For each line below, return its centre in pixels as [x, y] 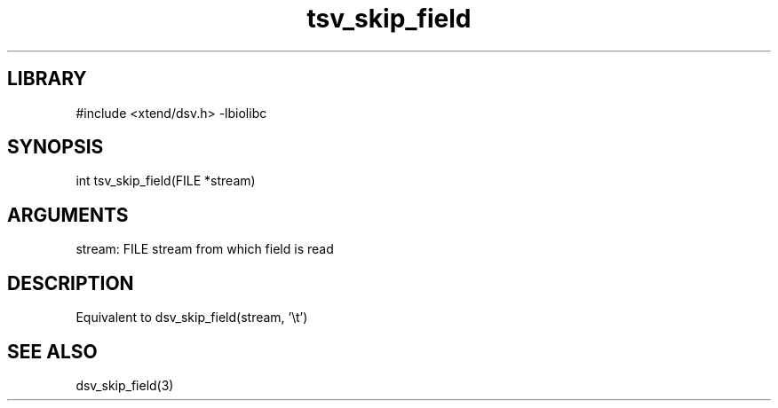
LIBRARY [47, 79]
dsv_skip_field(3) [125, 385]
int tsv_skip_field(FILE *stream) [166, 181]
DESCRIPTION [71, 283]
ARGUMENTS [68, 215]
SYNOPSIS [56, 147]
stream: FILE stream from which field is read [205, 249]
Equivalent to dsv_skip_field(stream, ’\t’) [192, 318]
